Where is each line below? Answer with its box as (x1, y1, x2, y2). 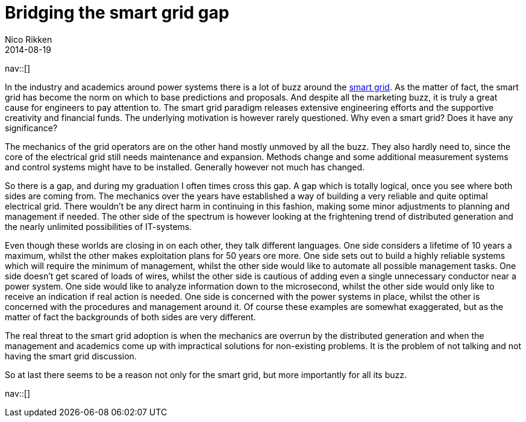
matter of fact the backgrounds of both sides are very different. (5, 311, 256, 322)
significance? (5, 122, 58, 133)
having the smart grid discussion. (5, 350, 137, 361)
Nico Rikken (5, 34, 52, 45)
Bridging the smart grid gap (5, 2, 230, 23)
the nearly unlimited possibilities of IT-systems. (5, 221, 192, 232)
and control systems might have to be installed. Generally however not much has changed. (5, 161, 365, 172)
